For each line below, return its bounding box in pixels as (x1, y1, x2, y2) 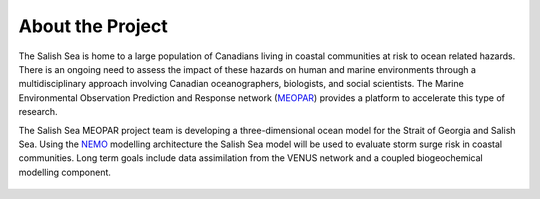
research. (18, 106, 59, 118)
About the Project (18, 15, 169, 37)
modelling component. (18, 166, 112, 178)
